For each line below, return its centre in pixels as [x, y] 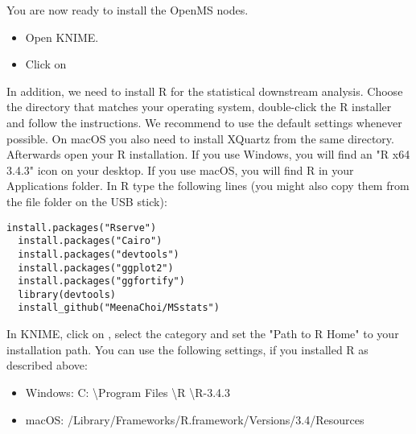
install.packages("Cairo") [90, 241]
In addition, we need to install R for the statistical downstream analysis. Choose [205, 91]
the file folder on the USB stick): [87, 201]
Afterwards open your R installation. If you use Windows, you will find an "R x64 [208, 154]
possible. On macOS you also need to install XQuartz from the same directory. [200, 138]
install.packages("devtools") [99, 254]
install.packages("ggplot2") [96, 268]
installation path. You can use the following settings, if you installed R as [187, 349]
